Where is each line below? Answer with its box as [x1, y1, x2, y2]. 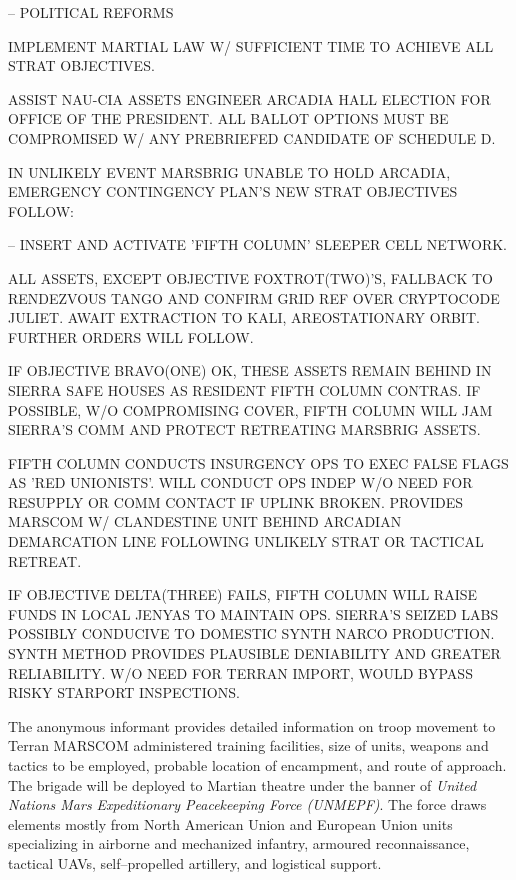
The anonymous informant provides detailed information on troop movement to [8, 715, 496, 736]
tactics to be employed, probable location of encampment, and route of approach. [8, 755, 507, 775]
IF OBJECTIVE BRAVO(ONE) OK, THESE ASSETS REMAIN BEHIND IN [8, 360, 492, 381]
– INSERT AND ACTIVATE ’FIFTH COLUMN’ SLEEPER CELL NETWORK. [8, 234, 507, 255]
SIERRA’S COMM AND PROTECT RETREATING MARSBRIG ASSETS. [8, 419, 481, 440]
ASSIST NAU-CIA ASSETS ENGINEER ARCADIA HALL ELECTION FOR [8, 88, 491, 109]
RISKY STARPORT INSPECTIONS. [8, 682, 240, 703]
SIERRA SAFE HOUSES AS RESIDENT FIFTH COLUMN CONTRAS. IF [8, 379, 481, 400]
